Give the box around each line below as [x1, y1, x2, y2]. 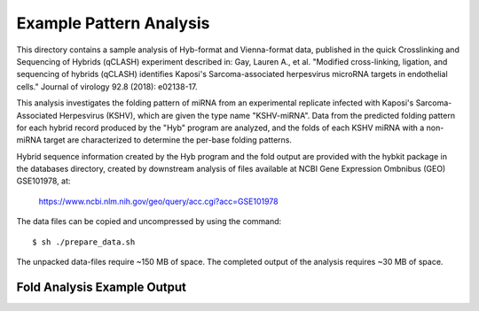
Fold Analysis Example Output [16, 279, 186, 294]
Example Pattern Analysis [16, 13, 210, 33]
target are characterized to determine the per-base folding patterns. [43, 135, 293, 145]
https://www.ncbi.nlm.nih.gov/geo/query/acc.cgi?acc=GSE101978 [38, 196, 279, 206]
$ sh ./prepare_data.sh [32, 237, 136, 247]
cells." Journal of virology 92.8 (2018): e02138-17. [16, 81, 198, 92]
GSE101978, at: [16, 175, 71, 186]
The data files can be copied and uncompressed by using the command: [16, 216, 282, 227]
